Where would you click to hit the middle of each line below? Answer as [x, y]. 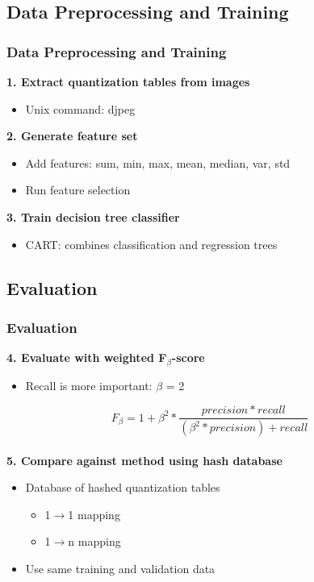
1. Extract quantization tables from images [128, 81]
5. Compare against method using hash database [144, 460]
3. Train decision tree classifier [93, 216]
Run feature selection [78, 190]
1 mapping [94, 514]
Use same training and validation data [120, 569]
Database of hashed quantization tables [123, 487]
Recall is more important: [89, 385]
